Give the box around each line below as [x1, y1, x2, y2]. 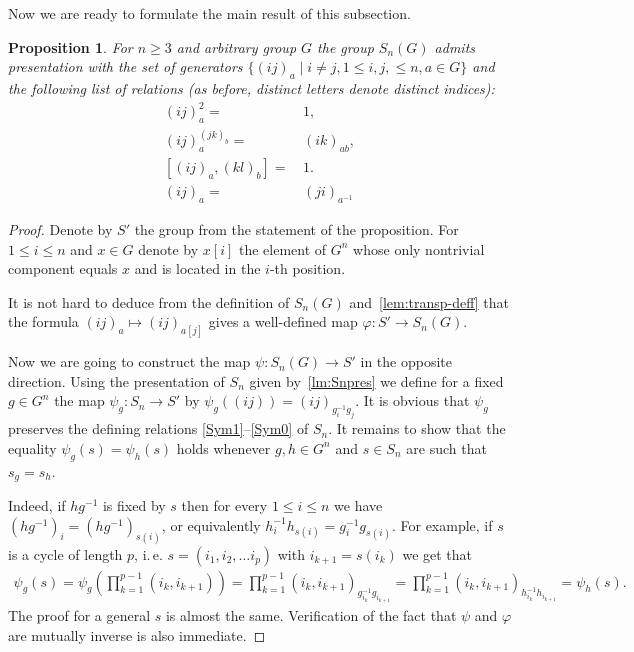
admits [434, 36, 476, 57]
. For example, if [391, 514, 493, 535]
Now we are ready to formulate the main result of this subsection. [8, 3, 411, 23]
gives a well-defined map [208, 311, 358, 332]
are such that [406, 437, 487, 458]
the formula [8, 311, 79, 332]
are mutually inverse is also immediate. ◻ [8, 624, 266, 645]
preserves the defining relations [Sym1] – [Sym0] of [8, 418, 309, 439]
